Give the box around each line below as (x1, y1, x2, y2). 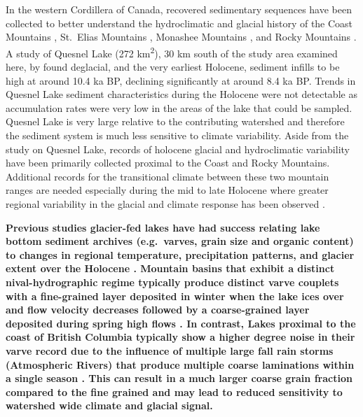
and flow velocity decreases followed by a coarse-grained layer (6, 302, 310, 317)
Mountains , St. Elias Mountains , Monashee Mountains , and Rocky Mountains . (6, 29, 357, 44)
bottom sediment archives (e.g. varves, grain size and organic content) (6, 234, 354, 248)
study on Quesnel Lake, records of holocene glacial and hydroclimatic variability (6, 141, 350, 156)
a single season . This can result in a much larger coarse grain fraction (6, 371, 352, 386)
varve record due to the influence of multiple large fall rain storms (6, 343, 334, 358)
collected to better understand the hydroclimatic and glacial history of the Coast (6, 15, 353, 30)
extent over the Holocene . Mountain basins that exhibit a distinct (6, 261, 335, 276)
